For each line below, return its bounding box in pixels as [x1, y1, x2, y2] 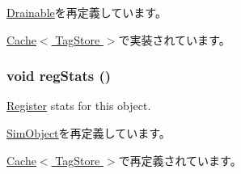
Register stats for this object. [6, 97, 151, 114]
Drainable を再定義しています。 [6, 4, 167, 20]
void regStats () [6, 66, 112, 86]
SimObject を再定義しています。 [6, 125, 171, 141]
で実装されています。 [118, 31, 230, 48]
